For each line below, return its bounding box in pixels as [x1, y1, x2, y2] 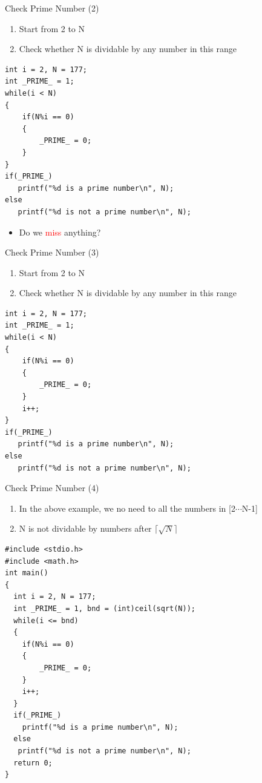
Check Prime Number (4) [5, 481, 99, 494]
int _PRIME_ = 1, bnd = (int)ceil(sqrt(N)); [13, 604, 195, 613]
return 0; [13, 758, 53, 767]
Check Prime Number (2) [5, 2, 99, 14]
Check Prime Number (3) [5, 246, 99, 259]
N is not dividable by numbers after [19, 522, 152, 535]
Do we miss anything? [19, 225, 101, 238]
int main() [5, 569, 48, 578]
